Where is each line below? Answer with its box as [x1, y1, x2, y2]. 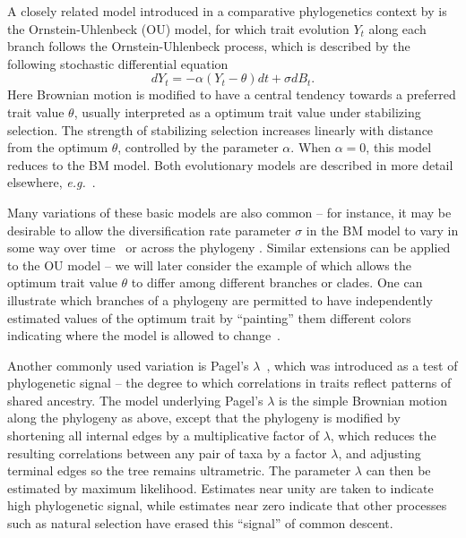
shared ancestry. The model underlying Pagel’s [7, 390, 263, 409]
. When [290, 138, 332, 157]
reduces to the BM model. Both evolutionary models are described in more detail [7, 155, 453, 174]
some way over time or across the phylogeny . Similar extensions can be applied [7, 238, 451, 257]
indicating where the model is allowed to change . [7, 326, 281, 345]
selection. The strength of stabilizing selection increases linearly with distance [7, 120, 434, 139]
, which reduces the [330, 426, 436, 445]
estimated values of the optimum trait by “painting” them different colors [7, 308, 411, 327]
